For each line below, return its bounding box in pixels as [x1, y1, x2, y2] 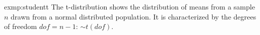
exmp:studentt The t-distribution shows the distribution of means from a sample [4, 1, 255, 11]
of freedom [4, 21, 37, 31]
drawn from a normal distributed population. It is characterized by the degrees [11, 11, 256, 21]
